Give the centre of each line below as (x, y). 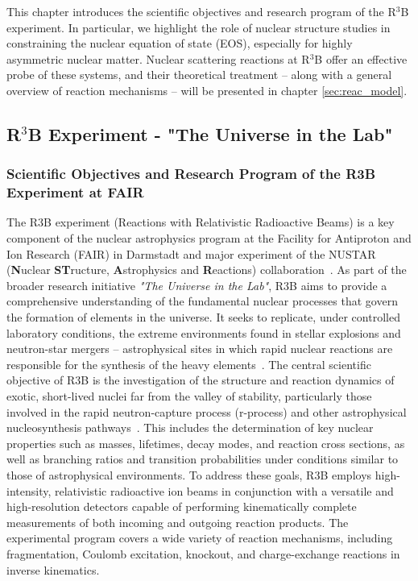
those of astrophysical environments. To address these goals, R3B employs (189, 474)
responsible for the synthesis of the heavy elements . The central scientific (189, 364)
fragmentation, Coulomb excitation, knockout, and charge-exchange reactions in (203, 553)
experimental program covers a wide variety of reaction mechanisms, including (200, 538)
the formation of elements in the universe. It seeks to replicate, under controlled (203, 317)
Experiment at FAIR (75, 192)
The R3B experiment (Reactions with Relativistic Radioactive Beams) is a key (201, 222)
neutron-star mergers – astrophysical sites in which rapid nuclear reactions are (200, 349)
